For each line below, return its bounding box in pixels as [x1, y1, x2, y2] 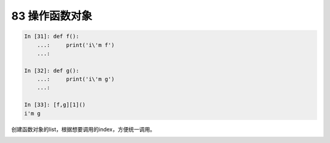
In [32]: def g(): [24, 67, 79, 74]
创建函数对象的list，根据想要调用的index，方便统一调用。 [11, 125, 156, 133]
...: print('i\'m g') [37, 76, 115, 82]
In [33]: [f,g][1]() [24, 101, 86, 108]
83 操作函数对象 [11, 9, 92, 23]
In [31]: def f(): [24, 33, 79, 40]
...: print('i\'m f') [37, 42, 115, 48]
